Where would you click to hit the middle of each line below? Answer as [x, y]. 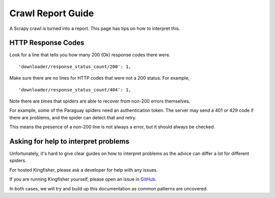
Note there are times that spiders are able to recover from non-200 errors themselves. [100, 101]
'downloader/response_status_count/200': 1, [75, 67]
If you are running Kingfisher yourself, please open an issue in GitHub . [83, 179]
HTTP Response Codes [47, 43]
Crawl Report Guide [52, 13]
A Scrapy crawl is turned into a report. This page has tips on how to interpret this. [95, 28]
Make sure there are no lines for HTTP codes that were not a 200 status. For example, [100, 78]
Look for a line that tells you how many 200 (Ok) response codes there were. [90, 55]
